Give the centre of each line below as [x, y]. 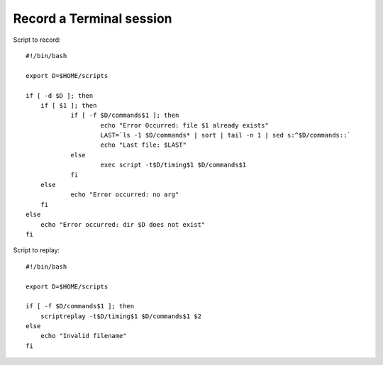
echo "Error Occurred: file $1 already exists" [184, 125]
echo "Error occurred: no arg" [125, 195]
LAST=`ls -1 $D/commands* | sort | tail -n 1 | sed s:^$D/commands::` [226, 135]
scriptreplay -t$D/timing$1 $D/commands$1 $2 [121, 316]
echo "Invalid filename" [83, 336]
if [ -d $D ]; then [60, 95]
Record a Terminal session [93, 18]
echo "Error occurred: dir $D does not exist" [123, 224]
